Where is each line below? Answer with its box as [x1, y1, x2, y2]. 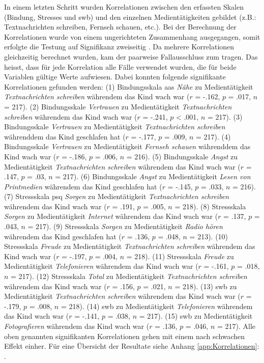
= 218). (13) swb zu [174, 281, 237, 291]
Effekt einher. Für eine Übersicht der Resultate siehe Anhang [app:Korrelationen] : [4, 341, 259, 351]
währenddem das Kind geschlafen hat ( [4, 131, 126, 142]
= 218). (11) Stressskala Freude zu [126, 250, 234, 261]
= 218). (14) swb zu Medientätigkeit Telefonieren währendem [61, 300, 253, 311]
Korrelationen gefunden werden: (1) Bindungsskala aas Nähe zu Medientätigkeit [4, 81, 253, 92]
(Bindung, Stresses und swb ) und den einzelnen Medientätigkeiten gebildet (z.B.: [4, 11, 256, 22]
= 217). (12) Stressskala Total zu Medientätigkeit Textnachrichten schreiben [11, 271, 247, 282]
